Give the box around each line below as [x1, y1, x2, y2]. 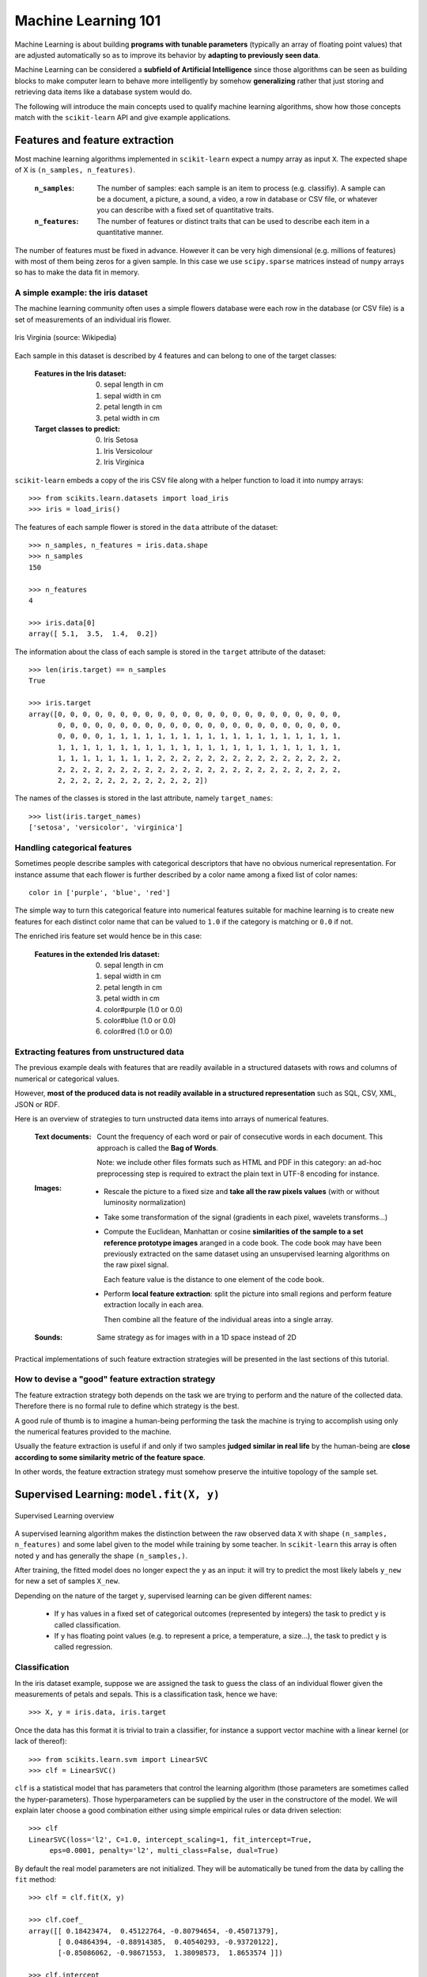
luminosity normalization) [104, 1198, 186, 1208]
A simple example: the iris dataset [14, 287, 148, 298]
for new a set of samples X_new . [14, 1576, 120, 1586]
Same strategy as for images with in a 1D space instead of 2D [96, 1332, 297, 1342]
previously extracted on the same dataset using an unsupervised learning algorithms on [104, 1249, 391, 1258]
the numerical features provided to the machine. [14, 1427, 172, 1436]
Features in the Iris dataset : [34, 369, 127, 379]
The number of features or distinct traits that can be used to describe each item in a [96, 216, 370, 225]
